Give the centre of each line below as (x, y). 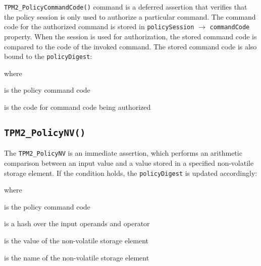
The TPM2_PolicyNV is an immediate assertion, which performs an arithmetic (123, 153)
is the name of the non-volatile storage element (77, 257)
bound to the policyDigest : (48, 56)
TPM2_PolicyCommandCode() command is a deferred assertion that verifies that (126, 7)
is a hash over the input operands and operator (77, 223)
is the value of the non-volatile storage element (76, 240)
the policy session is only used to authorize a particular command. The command (130, 16)
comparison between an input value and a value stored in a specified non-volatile (129, 162)
